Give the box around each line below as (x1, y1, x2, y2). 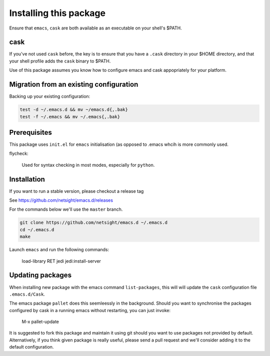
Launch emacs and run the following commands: (9, 247, 109, 253)
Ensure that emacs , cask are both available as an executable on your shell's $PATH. (9, 25, 182, 31)
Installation (9, 175, 45, 183)
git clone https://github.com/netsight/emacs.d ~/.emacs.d (19, 220, 167, 226)
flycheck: (9, 150, 28, 157)
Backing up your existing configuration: (9, 93, 90, 99)
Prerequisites (9, 128, 52, 137)
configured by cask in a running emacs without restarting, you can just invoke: (9, 307, 171, 313)
